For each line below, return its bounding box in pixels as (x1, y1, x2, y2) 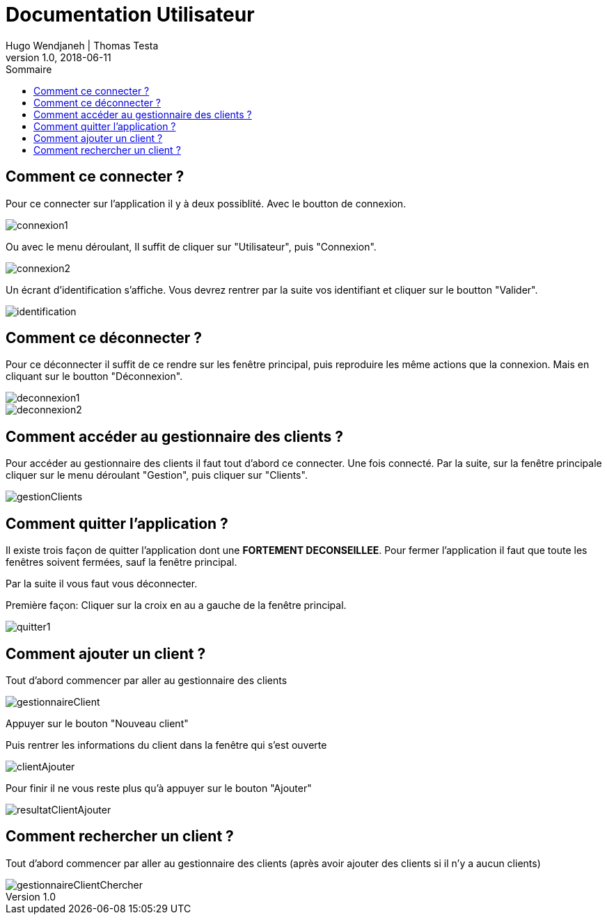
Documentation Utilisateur (6, 3, 255, 26)
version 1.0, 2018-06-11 (6, 51, 111, 63)
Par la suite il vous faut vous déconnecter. (6, 578, 198, 590)
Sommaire (6, 63, 52, 75)
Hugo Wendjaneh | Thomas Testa (6, 39, 159, 51)
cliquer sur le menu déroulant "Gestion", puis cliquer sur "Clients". (6, 469, 308, 482)
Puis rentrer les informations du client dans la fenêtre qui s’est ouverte (6, 738, 327, 751)
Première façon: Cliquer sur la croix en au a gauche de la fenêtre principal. (6, 599, 347, 612)
